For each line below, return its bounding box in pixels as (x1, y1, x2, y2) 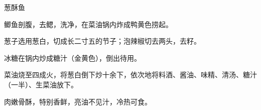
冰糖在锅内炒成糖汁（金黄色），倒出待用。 (4, 52, 141, 63)
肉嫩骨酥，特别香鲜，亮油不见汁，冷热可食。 (4, 96, 152, 106)
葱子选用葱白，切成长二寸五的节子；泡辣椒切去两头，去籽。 (4, 36, 201, 46)
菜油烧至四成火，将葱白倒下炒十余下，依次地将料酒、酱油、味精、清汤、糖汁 (4, 69, 257, 80)
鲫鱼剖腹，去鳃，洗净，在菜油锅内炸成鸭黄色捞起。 (4, 19, 173, 29)
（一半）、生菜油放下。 (4, 79, 78, 89)
